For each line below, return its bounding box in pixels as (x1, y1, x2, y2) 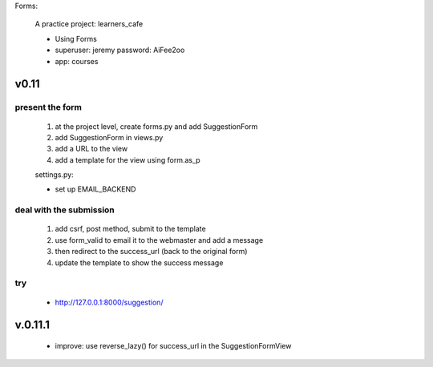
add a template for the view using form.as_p (55, 155, 200, 164)
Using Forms (55, 34, 98, 43)
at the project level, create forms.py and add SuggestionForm (55, 121, 258, 131)
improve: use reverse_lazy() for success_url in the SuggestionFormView (55, 341, 292, 350)
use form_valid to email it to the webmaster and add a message (55, 235, 264, 244)
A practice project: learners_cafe (34, 19, 144, 29)
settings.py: (34, 170, 74, 179)
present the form (14, 102, 83, 113)
